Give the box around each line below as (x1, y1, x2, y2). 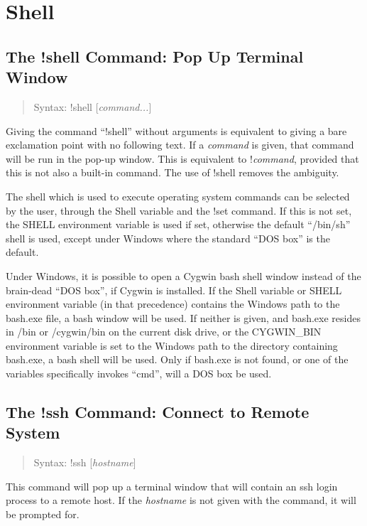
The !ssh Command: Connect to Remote (6, 401, 310, 423)
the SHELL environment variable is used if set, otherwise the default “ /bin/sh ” (6, 217, 351, 232)
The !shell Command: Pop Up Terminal (6, 45, 304, 67)
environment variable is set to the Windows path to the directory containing (6, 338, 338, 353)
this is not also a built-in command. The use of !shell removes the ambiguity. (6, 165, 339, 180)
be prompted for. (6, 507, 80, 522)
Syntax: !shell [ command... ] (33, 99, 152, 114)
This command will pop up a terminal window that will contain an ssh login (6, 478, 338, 493)
